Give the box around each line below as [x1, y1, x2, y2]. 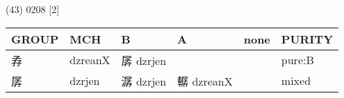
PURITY [281, 30, 334, 47]
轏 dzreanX [177, 72, 233, 89]
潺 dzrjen [121, 72, 167, 89]
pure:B [281, 52, 314, 68]
